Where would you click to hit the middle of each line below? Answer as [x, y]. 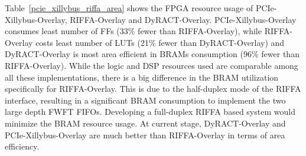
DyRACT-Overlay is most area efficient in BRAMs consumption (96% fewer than [152, 54]
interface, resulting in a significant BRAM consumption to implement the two [145, 100]
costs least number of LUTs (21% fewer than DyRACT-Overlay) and [160, 42]
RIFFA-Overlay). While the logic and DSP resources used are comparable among [152, 65]
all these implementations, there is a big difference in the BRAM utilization [142, 77]
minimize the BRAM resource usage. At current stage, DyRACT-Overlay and [145, 123]
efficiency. [22, 146]
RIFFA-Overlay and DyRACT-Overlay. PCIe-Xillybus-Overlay [183, 19]
